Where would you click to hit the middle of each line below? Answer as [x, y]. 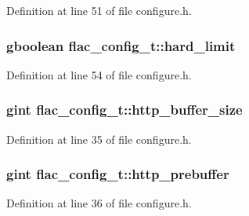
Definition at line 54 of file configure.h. [99, 74]
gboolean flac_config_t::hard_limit [121, 45]
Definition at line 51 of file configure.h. [99, 10]
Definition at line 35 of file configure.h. [99, 139]
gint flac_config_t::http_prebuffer [118, 174]
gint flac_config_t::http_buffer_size [125, 110]
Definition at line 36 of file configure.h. [99, 203]
